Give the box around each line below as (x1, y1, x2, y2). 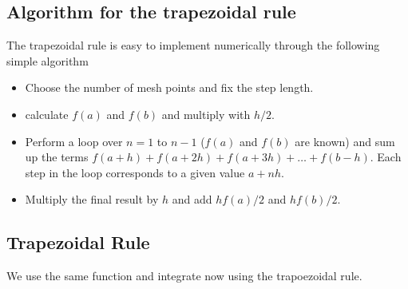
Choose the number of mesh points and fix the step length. (25, 79, 314, 96)
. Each (370, 148, 402, 165)
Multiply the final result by (25, 191, 159, 208)
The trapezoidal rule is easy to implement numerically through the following (6, 37, 380, 53)
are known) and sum (295, 133, 395, 149)
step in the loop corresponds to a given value (25, 164, 245, 180)
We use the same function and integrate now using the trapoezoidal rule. (6, 267, 362, 284)
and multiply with (161, 105, 251, 122)
